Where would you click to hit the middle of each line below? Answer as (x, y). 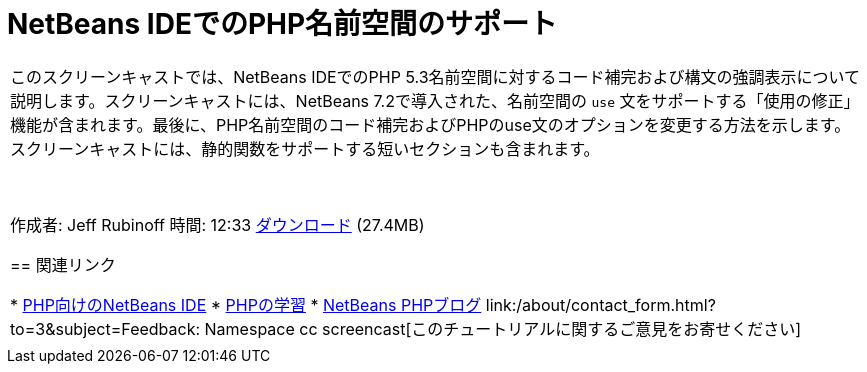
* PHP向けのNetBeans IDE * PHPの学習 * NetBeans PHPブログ (246, 304)
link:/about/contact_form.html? (600, 304)
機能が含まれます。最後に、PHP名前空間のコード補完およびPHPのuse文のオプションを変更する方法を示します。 (430, 124)
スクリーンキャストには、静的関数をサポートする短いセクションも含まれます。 (305, 148)
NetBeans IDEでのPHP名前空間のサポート (282, 24)
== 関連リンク (63, 264)
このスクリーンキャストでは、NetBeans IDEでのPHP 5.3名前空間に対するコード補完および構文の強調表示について (435, 76)
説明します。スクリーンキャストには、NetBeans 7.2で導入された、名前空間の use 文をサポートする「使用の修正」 (435, 100)
